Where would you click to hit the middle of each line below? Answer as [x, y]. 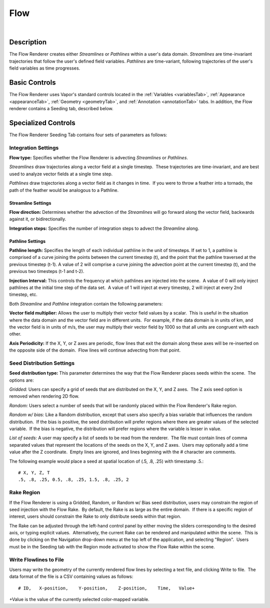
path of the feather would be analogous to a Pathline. [64, 190]
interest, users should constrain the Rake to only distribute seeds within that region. [95, 516]
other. [15, 334]
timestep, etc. [23, 294]
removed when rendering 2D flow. [44, 396]
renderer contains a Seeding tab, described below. [61, 108]
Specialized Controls [42, 123]
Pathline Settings [27, 241]
